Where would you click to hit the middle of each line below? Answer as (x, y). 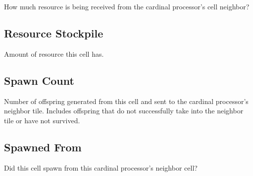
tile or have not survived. (42, 120)
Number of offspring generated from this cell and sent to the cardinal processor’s (126, 101)
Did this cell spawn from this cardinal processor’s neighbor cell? (101, 167)
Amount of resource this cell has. (54, 53)
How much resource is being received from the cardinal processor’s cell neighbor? (127, 6)
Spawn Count (39, 80)
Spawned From (43, 147)
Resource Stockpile (54, 33)
